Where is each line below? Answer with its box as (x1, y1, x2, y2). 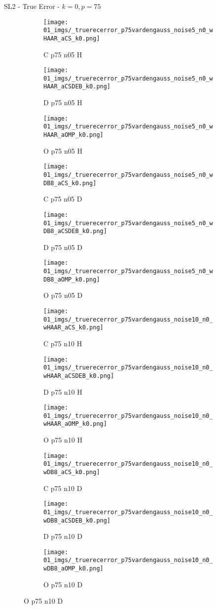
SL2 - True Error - (4, 1, 60, 11)
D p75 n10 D (43, 531, 82, 541)
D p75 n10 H (43, 386, 82, 397)
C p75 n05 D (43, 194, 82, 204)
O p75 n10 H (43, 435, 82, 445)
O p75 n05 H (43, 145, 82, 156)
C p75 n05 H (43, 49, 82, 59)
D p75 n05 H (43, 97, 82, 108)
